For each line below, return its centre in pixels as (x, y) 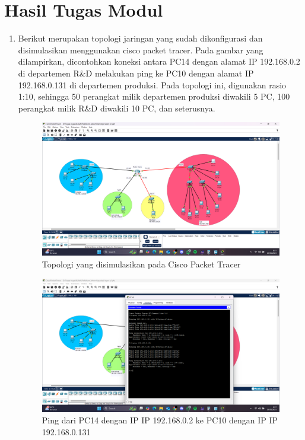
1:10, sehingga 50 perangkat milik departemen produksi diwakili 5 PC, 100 (154, 96)
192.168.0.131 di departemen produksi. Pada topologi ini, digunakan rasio (152, 85)
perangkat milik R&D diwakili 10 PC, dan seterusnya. (117, 108)
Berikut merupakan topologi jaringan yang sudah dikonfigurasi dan (140, 38)
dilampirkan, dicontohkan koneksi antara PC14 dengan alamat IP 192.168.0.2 (159, 61)
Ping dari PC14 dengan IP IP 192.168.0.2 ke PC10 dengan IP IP (160, 420)
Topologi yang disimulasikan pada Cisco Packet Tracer (141, 264)
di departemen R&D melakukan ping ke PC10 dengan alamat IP (136, 73)
